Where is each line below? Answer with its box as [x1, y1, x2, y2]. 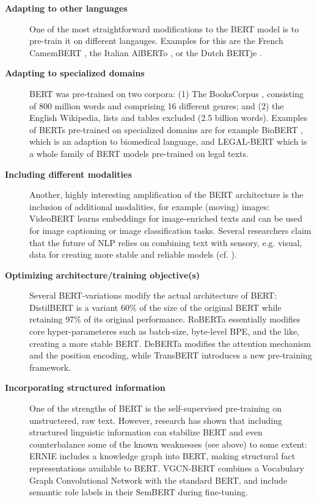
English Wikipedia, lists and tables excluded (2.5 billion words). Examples [29, 111, 308, 124]
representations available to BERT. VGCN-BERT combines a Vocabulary [29, 462, 304, 474]
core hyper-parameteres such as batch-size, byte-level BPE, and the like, [29, 325, 299, 338]
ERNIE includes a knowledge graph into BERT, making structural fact [29, 449, 296, 462]
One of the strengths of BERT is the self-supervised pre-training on [29, 402, 282, 415]
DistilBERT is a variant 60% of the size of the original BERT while [29, 300, 282, 313]
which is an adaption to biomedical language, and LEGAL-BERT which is [29, 135, 307, 148]
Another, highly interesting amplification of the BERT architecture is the [29, 188, 304, 201]
